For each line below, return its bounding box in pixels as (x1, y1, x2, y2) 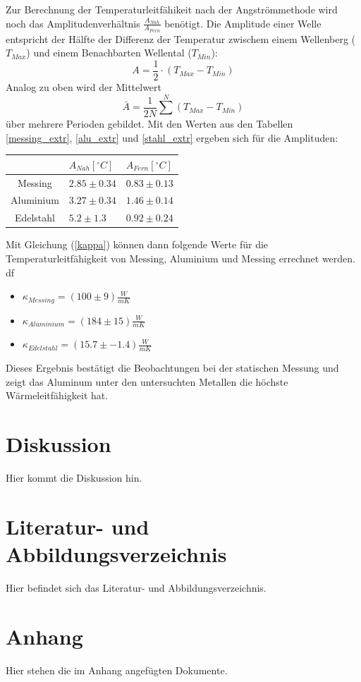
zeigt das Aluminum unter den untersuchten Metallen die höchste (6, 374, 288, 389)
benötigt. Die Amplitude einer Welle (164, 16, 322, 30)
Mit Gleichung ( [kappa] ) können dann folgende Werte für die (6, 237, 269, 252)
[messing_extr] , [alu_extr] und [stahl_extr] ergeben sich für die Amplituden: (6, 130, 338, 145)
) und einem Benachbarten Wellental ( (26, 45, 192, 60)
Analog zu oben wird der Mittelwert (6, 80, 162, 95)
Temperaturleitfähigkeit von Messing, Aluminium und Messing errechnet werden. (6, 250, 355, 265)
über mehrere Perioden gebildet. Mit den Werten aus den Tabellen (6, 116, 293, 131)
